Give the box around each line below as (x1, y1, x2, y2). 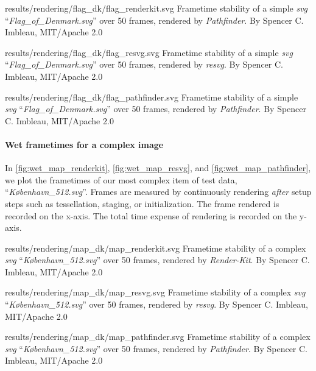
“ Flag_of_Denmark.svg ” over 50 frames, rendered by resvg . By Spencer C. (5, 58, 283, 71)
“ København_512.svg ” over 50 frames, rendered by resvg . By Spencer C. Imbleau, (5, 298, 308, 311)
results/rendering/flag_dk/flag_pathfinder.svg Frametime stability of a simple (5, 90, 298, 103)
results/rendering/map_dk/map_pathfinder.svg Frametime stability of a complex (5, 330, 311, 343)
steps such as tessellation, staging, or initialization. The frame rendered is (5, 197, 279, 210)
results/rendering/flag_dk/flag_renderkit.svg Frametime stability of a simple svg (5, 2, 308, 14)
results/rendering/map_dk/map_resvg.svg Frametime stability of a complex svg (5, 286, 306, 299)
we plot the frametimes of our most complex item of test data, (5, 173, 237, 186)
